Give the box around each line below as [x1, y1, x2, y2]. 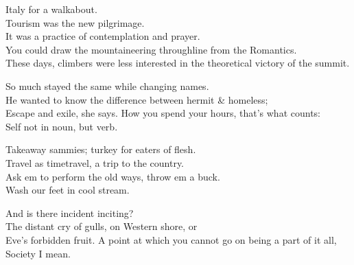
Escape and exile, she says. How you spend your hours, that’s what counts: [5, 106, 320, 120]
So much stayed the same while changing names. [5, 78, 209, 93]
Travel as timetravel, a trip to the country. [5, 155, 185, 170]
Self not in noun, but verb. [5, 119, 118, 133]
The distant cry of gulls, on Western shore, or [5, 219, 198, 233]
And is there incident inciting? [5, 205, 134, 220]
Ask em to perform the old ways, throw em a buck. [5, 169, 220, 183]
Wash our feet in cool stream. [5, 183, 130, 197]
